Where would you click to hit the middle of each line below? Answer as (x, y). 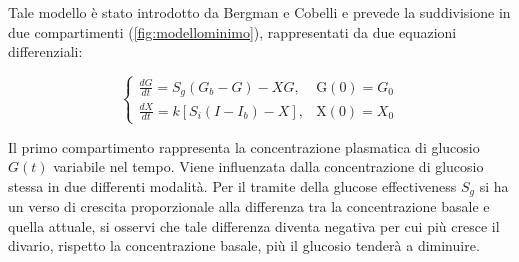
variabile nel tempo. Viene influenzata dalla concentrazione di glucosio (268, 166)
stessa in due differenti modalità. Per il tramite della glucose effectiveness (232, 185)
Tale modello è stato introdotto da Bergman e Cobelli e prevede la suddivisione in (259, 12)
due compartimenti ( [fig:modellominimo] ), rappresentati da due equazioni (232, 31)
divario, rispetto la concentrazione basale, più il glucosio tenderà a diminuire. (244, 245)
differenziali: (45, 51)
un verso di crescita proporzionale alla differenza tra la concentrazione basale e (249, 206)
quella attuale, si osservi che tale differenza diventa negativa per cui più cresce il (254, 225)
